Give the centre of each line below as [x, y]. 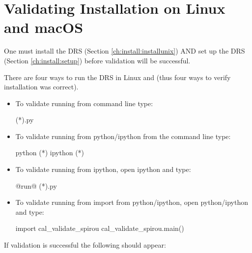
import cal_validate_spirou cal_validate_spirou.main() [100, 228]
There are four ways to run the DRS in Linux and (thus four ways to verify [117, 77]
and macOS [44, 27]
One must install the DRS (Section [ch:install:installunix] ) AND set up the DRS [125, 51]
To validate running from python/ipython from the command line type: [123, 136]
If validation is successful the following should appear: [85, 245]
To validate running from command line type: [84, 103]
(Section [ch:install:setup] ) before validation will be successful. [97, 60]
